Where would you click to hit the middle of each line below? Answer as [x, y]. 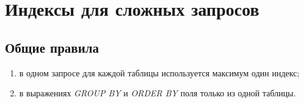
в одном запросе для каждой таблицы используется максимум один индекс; [159, 72]
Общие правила [52, 47]
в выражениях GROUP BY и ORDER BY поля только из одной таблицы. [157, 93]
